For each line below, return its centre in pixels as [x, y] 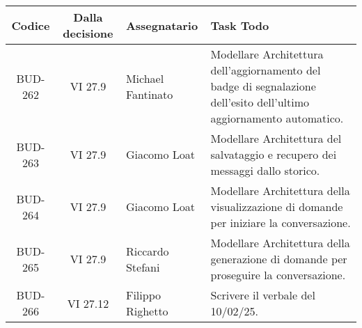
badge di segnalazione [263, 86]
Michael [145, 78]
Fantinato [149, 94]
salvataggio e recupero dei [274, 154]
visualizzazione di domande [277, 206]
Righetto [147, 311]
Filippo [143, 295]
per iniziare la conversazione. [281, 222]
